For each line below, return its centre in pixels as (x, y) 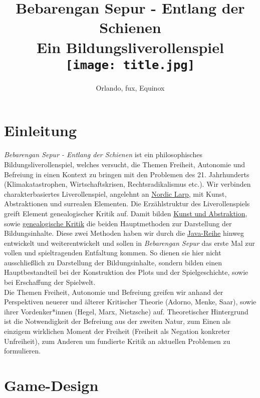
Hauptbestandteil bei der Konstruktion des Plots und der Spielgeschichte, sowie (126, 272)
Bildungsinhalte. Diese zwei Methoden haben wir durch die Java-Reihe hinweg (124, 233)
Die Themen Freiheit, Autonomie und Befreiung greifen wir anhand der (114, 292)
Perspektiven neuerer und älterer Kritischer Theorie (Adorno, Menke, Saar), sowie (130, 302)
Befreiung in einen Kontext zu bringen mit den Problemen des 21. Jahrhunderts (127, 174)
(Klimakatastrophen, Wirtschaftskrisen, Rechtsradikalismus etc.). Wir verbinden (127, 184)
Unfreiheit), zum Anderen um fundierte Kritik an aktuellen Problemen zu (117, 341)
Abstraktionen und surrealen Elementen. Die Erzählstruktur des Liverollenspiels (127, 204)
